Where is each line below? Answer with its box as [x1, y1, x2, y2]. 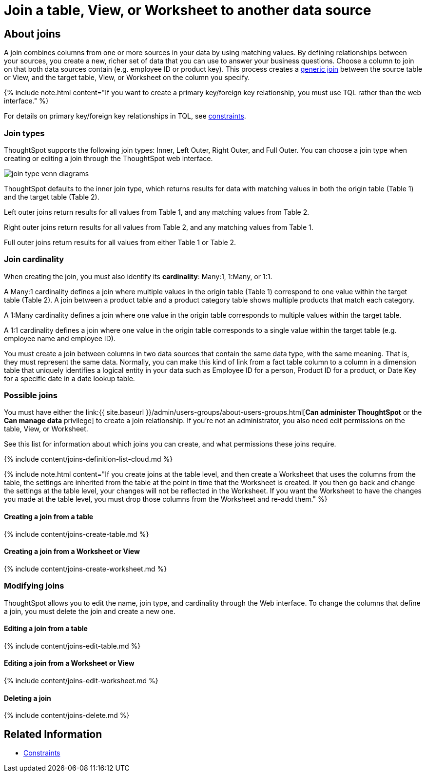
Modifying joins [4, 581, 64, 591]
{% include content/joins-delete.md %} [4, 711, 130, 720]
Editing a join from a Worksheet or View [4, 659, 135, 668]
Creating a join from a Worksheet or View [4, 547, 140, 556]
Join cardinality [4, 254, 64, 265]
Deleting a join [4, 694, 51, 702]
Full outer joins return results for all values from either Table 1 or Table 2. [4, 238, 236, 246]
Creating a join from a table [4, 512, 94, 521]
